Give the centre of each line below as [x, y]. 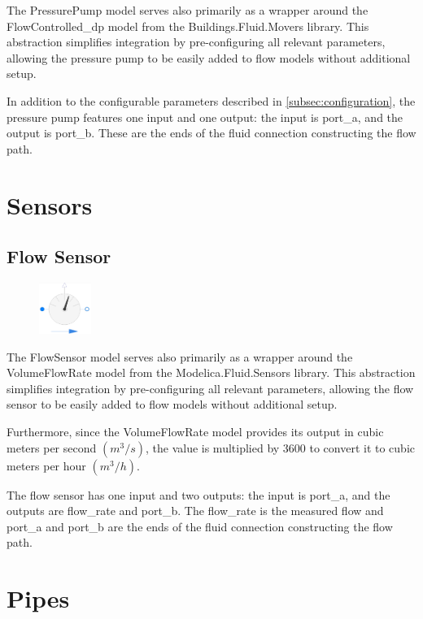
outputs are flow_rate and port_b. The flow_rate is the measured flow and [195, 511]
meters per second [52, 447]
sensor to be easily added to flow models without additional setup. [172, 404]
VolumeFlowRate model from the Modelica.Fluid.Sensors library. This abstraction [211, 372]
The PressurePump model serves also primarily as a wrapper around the [188, 10]
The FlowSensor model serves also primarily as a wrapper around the [180, 356]
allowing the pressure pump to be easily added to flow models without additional [209, 57]
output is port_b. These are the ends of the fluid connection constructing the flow [211, 133]
